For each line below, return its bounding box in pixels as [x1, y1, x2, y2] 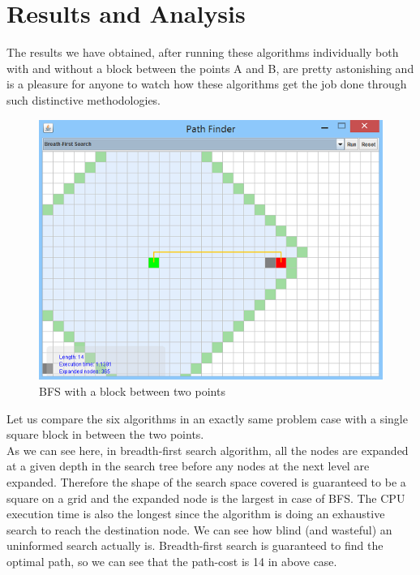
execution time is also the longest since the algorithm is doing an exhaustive [6, 505, 385, 522]
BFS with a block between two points [39, 383, 225, 400]
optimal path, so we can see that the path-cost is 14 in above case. [6, 553, 337, 570]
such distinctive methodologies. [6, 91, 161, 108]
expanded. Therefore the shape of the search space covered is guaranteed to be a [6, 474, 406, 491]
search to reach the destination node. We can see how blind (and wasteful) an [6, 521, 392, 538]
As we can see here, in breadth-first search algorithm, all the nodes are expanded [6, 441, 409, 458]
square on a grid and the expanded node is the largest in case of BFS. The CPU [6, 489, 405, 506]
